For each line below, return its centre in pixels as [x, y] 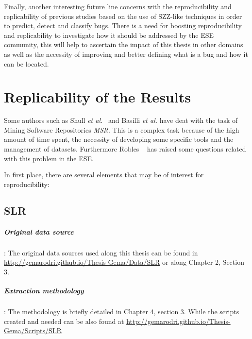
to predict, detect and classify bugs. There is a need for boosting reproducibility [123, 25]
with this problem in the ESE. [49, 158]
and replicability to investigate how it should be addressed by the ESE [109, 35]
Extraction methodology [44, 291]
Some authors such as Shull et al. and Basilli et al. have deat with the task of [121, 120]
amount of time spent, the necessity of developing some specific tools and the [119, 139]
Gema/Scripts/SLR [33, 331]
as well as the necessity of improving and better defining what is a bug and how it [126, 54]
